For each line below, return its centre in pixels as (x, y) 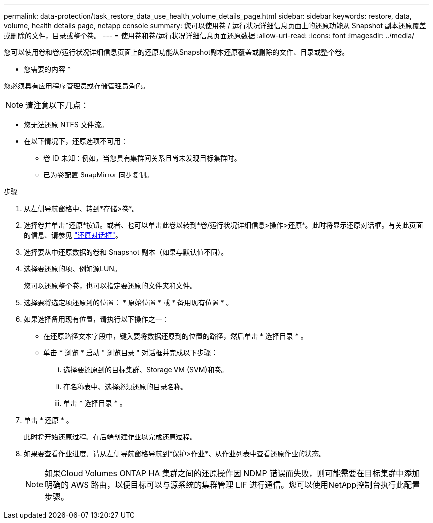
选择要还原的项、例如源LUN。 (72, 269)
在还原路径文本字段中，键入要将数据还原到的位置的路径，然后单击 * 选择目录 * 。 (175, 336)
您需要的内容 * (47, 69)
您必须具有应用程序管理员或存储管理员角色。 (77, 86)
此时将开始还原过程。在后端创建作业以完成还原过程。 (110, 437)
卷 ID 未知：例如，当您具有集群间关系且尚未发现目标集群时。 (142, 158)
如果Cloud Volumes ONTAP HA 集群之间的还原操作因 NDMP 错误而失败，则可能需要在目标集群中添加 (233, 473)
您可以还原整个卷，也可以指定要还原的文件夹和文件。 (110, 285)
